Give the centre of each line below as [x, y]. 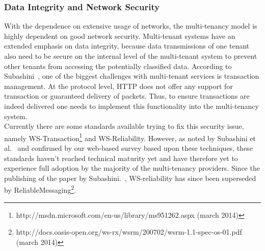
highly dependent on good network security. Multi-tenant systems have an [120, 36]
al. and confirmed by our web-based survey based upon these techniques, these [128, 148]
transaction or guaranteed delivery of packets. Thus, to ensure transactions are [127, 96]
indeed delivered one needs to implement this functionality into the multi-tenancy [131, 106]
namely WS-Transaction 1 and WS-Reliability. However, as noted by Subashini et [130, 137]
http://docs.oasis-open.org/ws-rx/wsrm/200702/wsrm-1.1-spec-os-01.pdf [129, 232]
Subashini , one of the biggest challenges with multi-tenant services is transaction [132, 76]
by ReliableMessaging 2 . [40, 189]
